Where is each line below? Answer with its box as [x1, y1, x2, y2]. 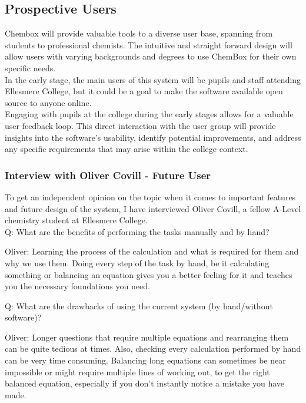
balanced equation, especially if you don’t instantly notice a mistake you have [5, 377, 285, 389]
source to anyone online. [5, 96, 92, 108]
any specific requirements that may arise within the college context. [5, 143, 248, 155]
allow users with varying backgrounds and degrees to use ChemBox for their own [5, 50, 297, 62]
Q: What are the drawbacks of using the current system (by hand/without [5, 299, 273, 312]
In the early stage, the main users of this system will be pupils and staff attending [5, 73, 301, 85]
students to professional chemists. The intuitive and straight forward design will [5, 38, 292, 51]
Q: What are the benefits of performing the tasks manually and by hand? [5, 225, 270, 237]
